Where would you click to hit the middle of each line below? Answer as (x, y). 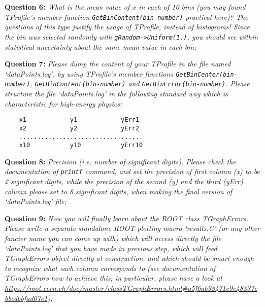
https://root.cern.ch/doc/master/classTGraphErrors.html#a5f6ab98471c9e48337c (131, 288)
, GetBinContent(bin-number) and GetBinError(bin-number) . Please (140, 83)
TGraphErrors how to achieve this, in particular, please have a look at (113, 278)
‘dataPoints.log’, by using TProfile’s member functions (89, 73)
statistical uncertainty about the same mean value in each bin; (101, 46)
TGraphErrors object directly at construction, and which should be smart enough (129, 258)
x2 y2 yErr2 (79, 128)
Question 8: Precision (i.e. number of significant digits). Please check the (120, 161)
